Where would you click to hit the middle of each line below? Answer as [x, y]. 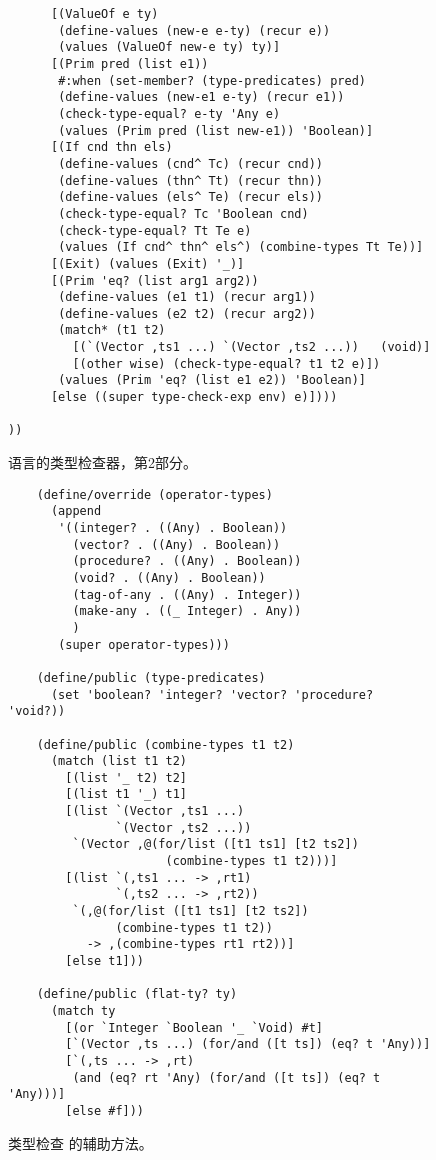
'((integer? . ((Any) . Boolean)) [173, 527]
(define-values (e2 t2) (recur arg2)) [187, 313]
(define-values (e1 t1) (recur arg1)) [187, 297]
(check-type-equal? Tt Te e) [155, 230]
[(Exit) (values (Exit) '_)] [147, 263]
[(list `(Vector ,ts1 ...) [155, 811]
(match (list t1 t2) [118, 761]
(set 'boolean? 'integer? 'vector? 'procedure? [212, 694]
